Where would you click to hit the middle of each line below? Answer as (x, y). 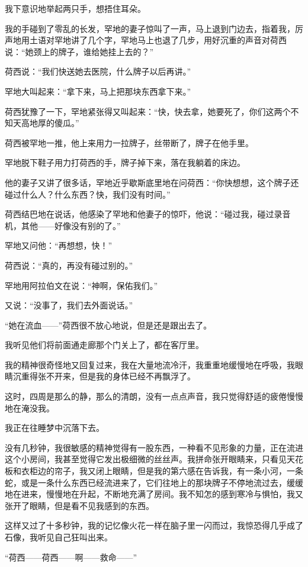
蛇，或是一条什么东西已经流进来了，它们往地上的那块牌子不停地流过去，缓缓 (154, 482)
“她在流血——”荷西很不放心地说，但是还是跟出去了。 (108, 325)
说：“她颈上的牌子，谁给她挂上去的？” (79, 51)
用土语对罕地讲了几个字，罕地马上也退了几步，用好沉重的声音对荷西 (154, 40)
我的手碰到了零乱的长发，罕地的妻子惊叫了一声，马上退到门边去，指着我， (150, 28)
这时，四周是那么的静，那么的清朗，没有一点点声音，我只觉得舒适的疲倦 (146, 396)
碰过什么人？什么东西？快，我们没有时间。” (88, 194)
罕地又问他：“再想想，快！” (59, 245)
